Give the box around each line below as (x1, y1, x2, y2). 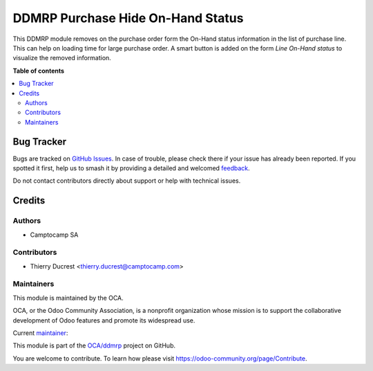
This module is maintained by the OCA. (12, 293, 124, 302)
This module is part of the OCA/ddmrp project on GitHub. (12, 341, 176, 350)
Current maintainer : (12, 329, 68, 337)
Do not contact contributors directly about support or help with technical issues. (12, 177, 241, 185)
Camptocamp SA (30, 230, 79, 239)
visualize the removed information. (12, 54, 112, 62)
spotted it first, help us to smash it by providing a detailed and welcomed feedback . (12, 163, 250, 172)
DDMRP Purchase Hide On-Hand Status (12, 10, 244, 26)
